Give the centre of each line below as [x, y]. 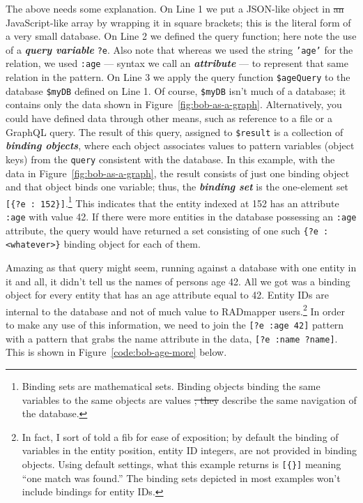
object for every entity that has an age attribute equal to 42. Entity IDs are [167, 295]
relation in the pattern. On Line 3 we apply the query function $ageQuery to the [178, 77]
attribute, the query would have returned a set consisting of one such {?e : [167, 230]
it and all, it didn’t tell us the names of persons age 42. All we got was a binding [178, 281]
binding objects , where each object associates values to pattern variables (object [180, 145]
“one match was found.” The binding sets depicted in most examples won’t [181, 478]
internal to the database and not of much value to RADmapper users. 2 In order [175, 310]
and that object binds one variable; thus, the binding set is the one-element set [177, 187]
